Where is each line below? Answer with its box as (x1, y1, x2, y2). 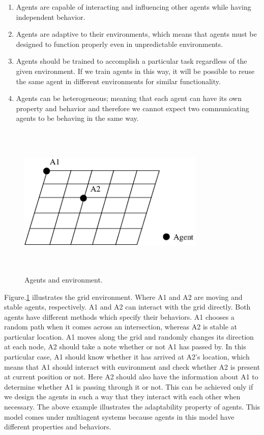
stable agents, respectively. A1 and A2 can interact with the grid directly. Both (4, 301, 251, 312)
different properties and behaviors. (4, 421, 111, 432)
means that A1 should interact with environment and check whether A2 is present (4, 361, 260, 372)
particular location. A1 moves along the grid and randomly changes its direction (4, 331, 254, 342)
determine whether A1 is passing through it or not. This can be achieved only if (4, 381, 253, 392)
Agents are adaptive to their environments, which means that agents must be (16, 29, 257, 39)
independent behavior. (16, 11, 85, 22)
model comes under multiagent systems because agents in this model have (4, 411, 234, 422)
